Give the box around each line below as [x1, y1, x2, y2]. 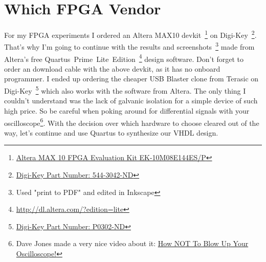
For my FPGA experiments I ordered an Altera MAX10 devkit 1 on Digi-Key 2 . [4, 28, 257, 40]
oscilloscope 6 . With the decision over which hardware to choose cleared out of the [4, 116, 259, 128]
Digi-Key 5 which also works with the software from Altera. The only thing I [4, 84, 246, 96]
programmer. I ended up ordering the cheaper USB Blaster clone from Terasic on [4, 73, 259, 84]
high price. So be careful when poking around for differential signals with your [4, 105, 250, 116]
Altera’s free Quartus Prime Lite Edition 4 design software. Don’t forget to [4, 52, 244, 64]
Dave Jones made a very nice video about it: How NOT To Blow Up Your [16, 238, 249, 249]
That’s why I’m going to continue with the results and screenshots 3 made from [4, 40, 255, 52]
